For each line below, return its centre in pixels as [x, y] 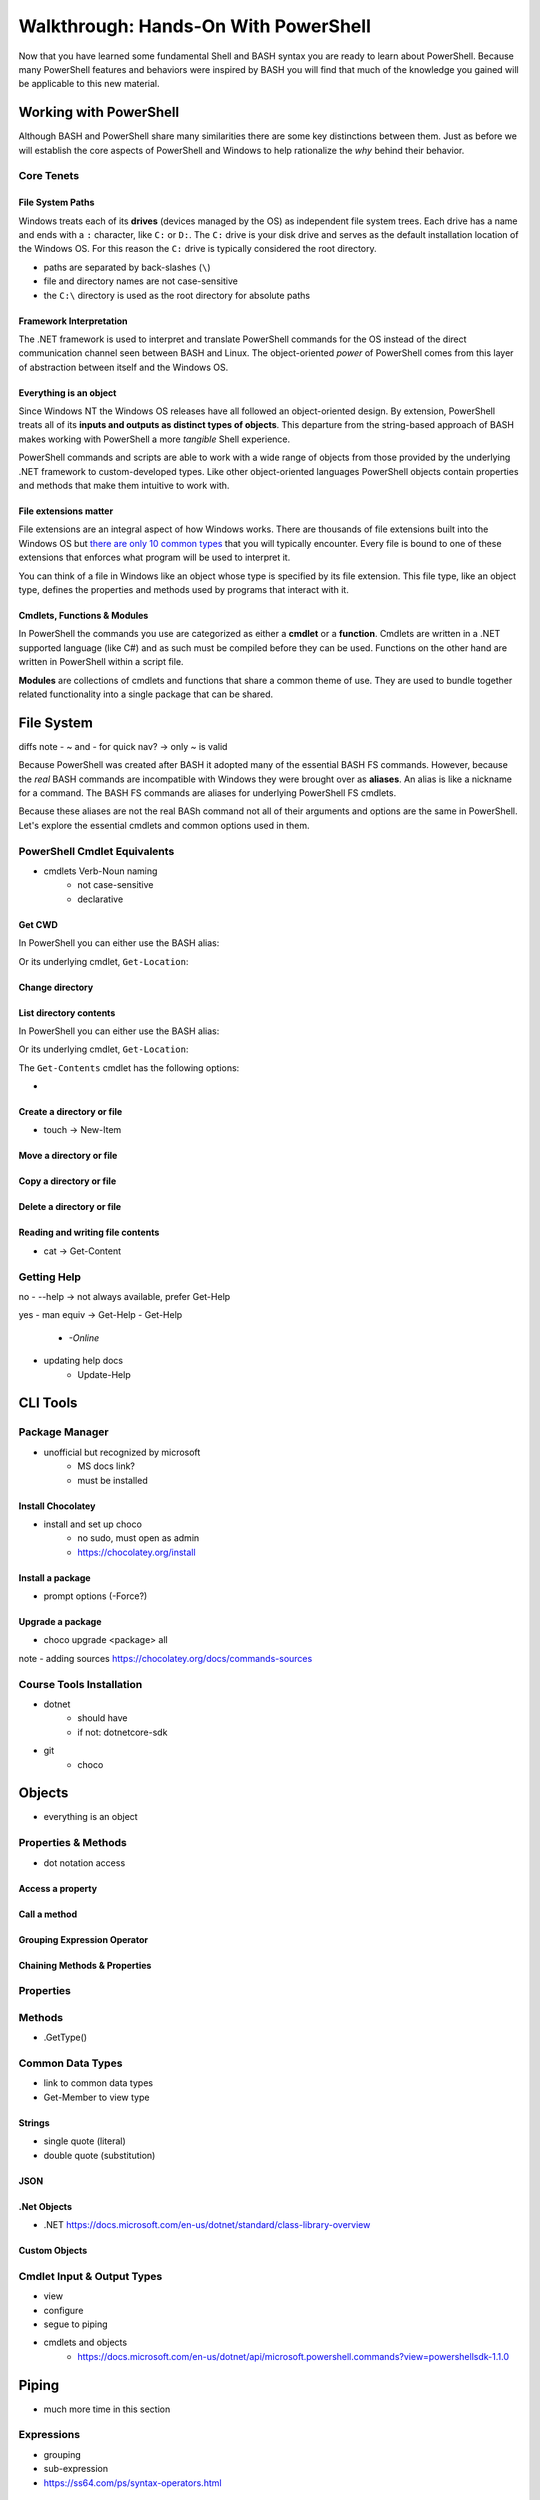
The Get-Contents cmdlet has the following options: [129, 1067]
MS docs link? [106, 1466]
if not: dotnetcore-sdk [122, 1732]
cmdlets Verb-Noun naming [100, 871]
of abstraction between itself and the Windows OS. [123, 367]
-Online [84, 1337]
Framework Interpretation [73, 321]
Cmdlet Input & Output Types [90, 2276]
